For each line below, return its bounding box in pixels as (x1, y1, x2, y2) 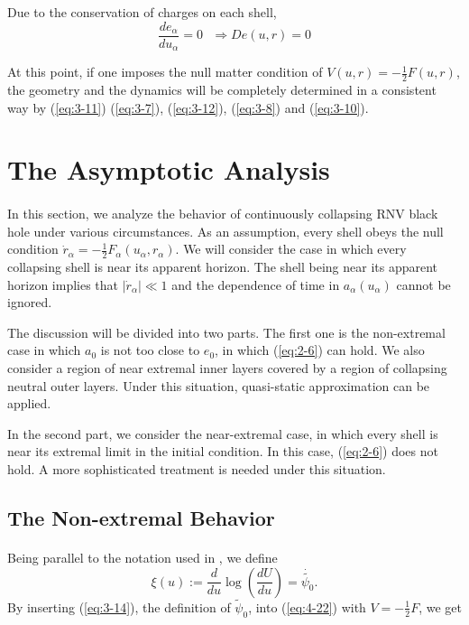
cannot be (396, 275, 451, 294)
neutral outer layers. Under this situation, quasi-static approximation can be (7, 376, 430, 395)
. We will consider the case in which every (175, 239, 407, 258)
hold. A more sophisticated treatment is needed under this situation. (7, 460, 386, 479)
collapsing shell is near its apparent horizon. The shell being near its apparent (7, 257, 438, 276)
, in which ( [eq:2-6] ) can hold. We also (215, 340, 425, 359)
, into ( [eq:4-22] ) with (248, 597, 366, 616)
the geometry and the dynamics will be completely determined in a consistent (7, 79, 437, 98)
